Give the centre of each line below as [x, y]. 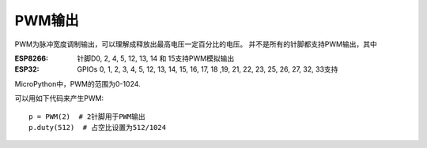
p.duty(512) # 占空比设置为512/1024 [97, 127]
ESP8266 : [32, 58]
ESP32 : [27, 69]
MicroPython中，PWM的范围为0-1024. [78, 83]
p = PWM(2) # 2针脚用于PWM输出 [87, 117]
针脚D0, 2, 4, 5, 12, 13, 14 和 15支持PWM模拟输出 [156, 58]
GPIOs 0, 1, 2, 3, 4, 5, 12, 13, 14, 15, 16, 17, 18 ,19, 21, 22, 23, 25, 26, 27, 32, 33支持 [208, 69]
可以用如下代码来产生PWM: [59, 98]
